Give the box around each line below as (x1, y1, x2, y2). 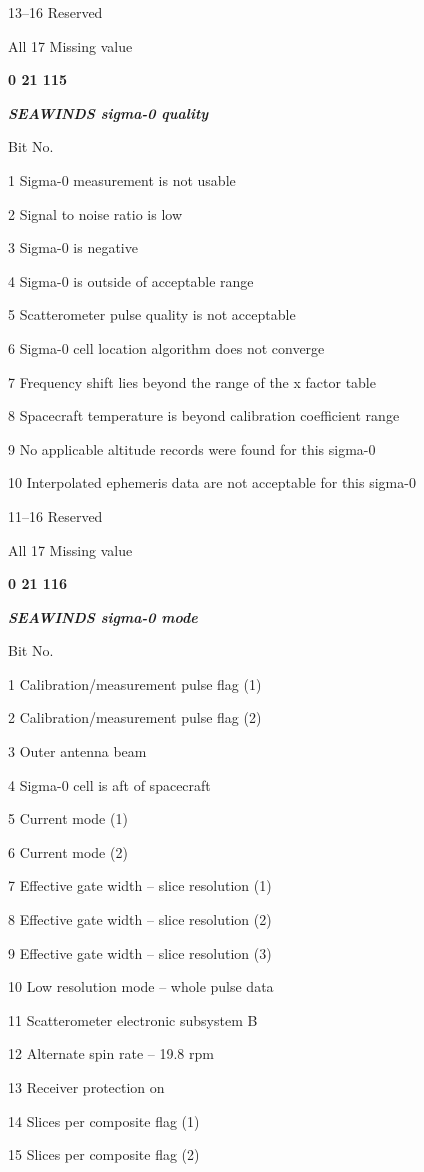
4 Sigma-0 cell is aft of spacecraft (8, 774, 211, 795)
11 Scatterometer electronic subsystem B (8, 1009, 258, 1030)
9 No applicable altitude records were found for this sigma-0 (8, 438, 376, 459)
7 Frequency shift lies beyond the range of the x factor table (8, 371, 376, 392)
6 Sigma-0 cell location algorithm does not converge (8, 337, 325, 358)
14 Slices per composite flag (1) (8, 1110, 200, 1131)
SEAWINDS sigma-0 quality (8, 102, 209, 123)
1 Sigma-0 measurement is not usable (8, 169, 236, 190)
